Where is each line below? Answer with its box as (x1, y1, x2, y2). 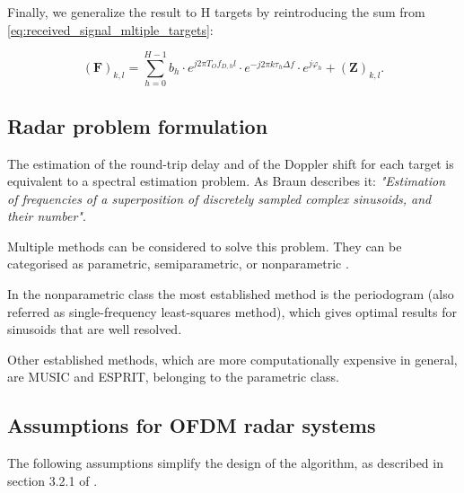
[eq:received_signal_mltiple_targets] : (7, 20, 214, 39)
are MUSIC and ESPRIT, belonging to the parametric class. (7, 367, 339, 386)
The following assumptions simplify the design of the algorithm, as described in (7, 453, 443, 472)
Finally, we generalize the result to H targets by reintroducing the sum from (7, 3, 425, 21)
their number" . (7, 207, 86, 225)
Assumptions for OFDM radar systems (7, 411, 376, 439)
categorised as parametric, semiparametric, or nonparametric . (7, 254, 349, 273)
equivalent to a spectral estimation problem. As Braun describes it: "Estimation (7, 172, 446, 190)
